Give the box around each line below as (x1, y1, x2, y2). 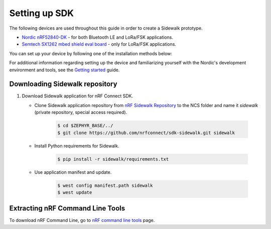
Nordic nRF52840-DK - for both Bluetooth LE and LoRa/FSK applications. (22, 34, 173, 40)
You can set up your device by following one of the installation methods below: (9, 50, 173, 56)
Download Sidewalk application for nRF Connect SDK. (22, 93, 133, 99)
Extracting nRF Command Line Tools (9, 204, 125, 213)
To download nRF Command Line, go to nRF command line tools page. (9, 217, 155, 223)
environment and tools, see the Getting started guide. (9, 67, 120, 73)
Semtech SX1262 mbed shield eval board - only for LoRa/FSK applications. (22, 41, 177, 47)
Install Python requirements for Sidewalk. (34, 143, 119, 149)
